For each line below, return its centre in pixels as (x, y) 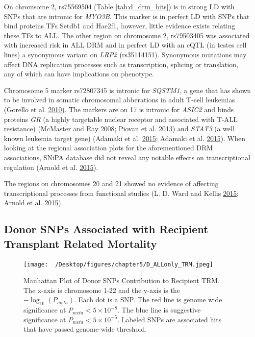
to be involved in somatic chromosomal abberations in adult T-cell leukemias (119, 100)
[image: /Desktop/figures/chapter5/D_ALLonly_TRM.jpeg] (118, 265)
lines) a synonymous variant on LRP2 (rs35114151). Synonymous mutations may (125, 54)
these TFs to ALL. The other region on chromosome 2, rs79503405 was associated (127, 35)
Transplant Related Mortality (80, 243)
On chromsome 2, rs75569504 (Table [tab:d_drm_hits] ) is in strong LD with (119, 6)
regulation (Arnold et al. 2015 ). (51, 167)
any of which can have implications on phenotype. (79, 74)
